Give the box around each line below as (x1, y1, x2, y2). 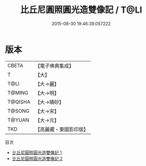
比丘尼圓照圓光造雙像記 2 (12, 155, 63, 161)
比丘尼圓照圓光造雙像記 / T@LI (20, 4, 143, 15)
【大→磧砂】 (35, 99, 64, 106)
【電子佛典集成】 (35, 62, 74, 69)
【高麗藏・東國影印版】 (35, 126, 88, 133)
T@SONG (7, 107, 30, 114)
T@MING (7, 89, 29, 96)
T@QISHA (7, 98, 30, 105)
